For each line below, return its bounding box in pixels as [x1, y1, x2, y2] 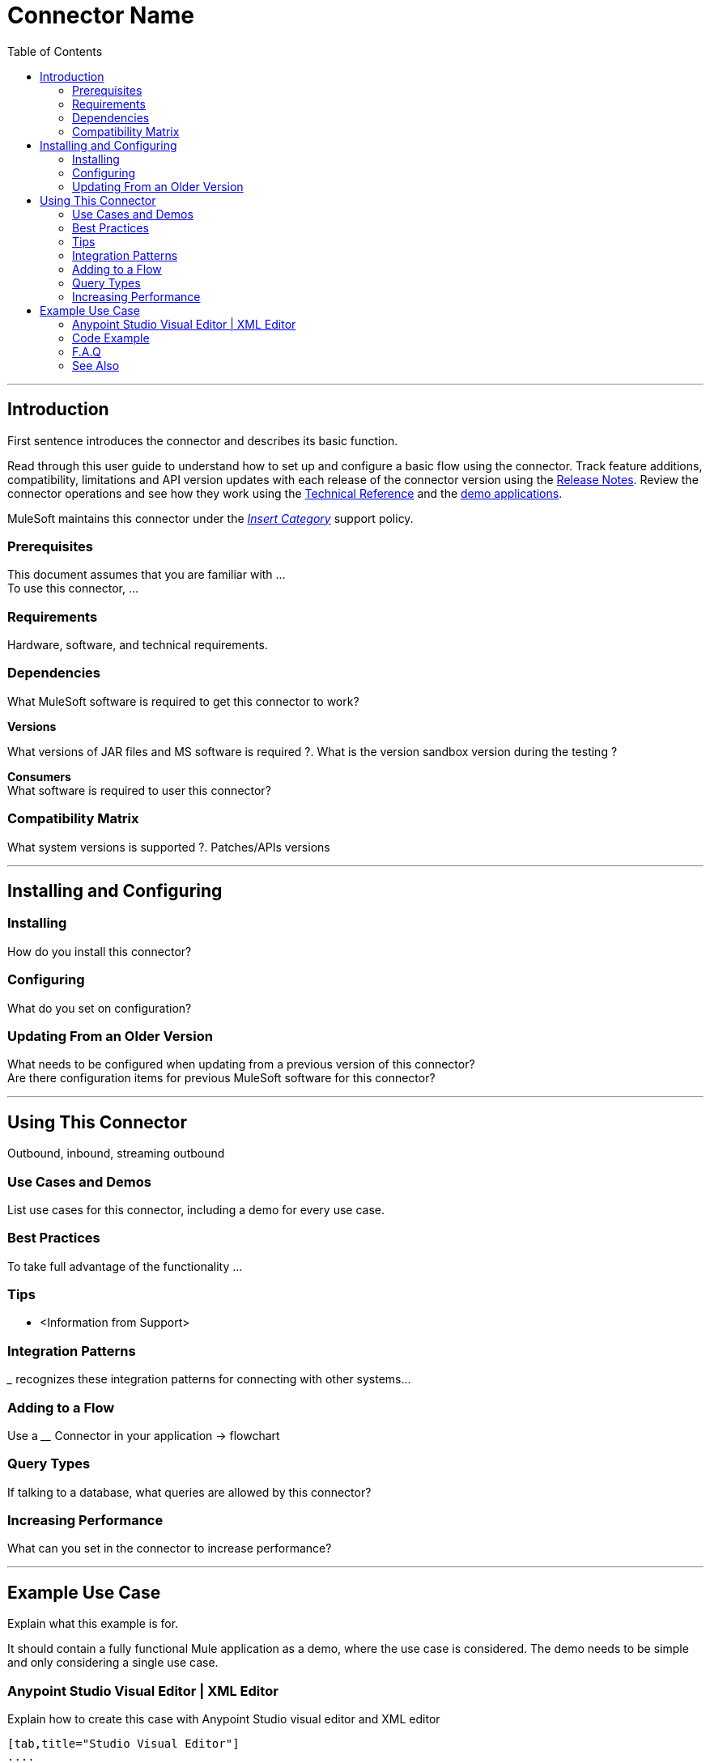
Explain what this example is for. [7, 1616, 179, 1631]
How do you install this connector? [7, 944, 192, 958]
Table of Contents [7, 44, 103, 58]
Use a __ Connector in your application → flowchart [7, 1428, 280, 1442]
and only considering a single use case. [7, 1655, 219, 1670]
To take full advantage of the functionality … [7, 1259, 243, 1273]
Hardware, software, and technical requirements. [7, 638, 268, 652]
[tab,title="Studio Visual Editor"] [7, 1737, 240, 1750]
